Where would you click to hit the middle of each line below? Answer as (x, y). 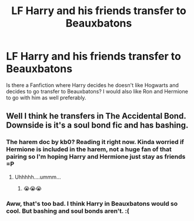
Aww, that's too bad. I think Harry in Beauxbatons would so (92, 203)
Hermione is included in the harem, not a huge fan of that (89, 149)
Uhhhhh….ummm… (38, 177)
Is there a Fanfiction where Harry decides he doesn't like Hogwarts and (93, 85)
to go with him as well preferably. (46, 98)
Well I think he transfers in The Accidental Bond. (96, 116)
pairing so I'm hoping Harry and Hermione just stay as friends (96, 157)
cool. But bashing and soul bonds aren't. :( (68, 211)
